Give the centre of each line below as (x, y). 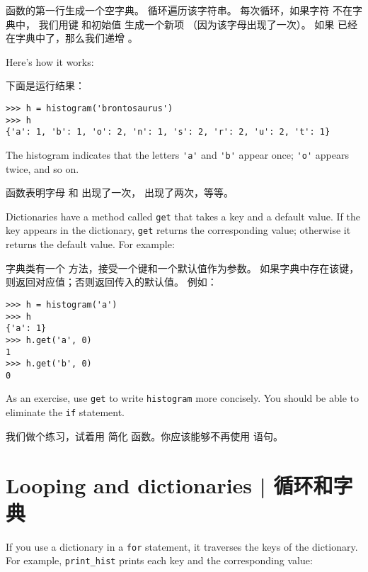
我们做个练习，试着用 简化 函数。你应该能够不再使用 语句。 (144, 436)
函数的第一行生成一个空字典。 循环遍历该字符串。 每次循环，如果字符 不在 (179, 10)
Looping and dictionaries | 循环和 (169, 484)
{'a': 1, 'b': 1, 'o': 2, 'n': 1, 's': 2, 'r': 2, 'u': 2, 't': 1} (168, 132)
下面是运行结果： (45, 85)
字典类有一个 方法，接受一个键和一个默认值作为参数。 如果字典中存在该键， (183, 268)
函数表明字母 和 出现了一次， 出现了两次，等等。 (120, 192)
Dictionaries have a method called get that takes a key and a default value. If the (183, 216)
